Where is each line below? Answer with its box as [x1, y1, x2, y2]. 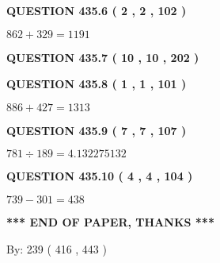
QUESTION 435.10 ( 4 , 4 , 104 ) [6, 168, 193, 184]
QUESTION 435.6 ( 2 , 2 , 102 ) [6, 2, 187, 18]
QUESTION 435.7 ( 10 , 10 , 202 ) [6, 48, 199, 65]
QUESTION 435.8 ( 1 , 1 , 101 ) [6, 75, 187, 92]
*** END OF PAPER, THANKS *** [6, 213, 214, 230]
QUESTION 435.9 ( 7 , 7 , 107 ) [6, 122, 187, 138]
